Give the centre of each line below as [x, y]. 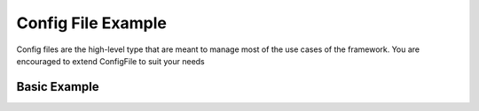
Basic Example [58, 87]
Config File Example [92, 23]
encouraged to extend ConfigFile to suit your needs [111, 61]
